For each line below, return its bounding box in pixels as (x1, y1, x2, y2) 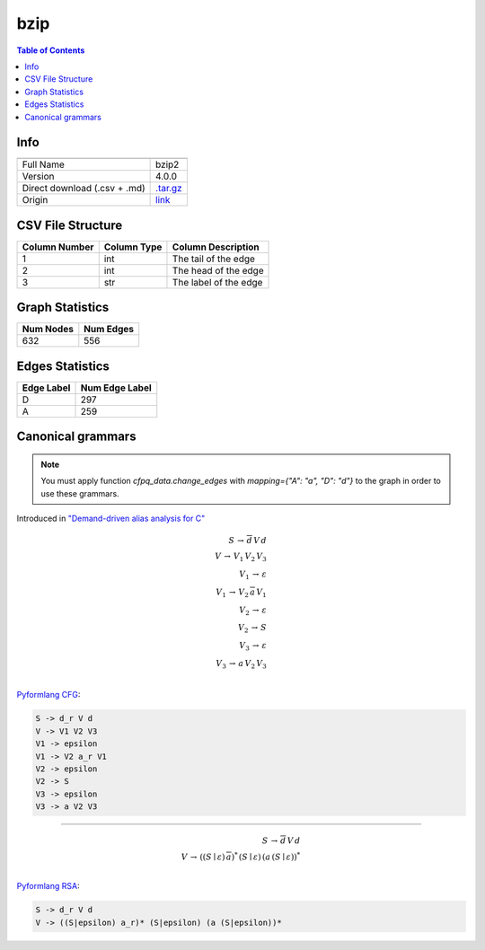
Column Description (172, 241, 260, 253)
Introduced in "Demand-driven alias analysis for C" (16, 513, 206, 524)
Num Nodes (22, 323, 74, 336)
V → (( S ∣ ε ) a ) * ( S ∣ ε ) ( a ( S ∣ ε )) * (181, 849, 301, 862)
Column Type (103, 241, 163, 253)
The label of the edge (172, 276, 263, 288)
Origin (22, 194, 48, 207)
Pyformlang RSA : (16, 881, 80, 892)
